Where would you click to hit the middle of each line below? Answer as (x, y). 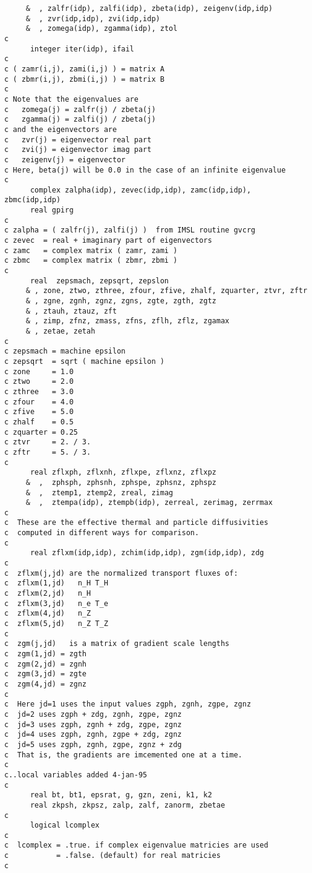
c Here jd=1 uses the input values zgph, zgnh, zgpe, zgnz (128, 704)
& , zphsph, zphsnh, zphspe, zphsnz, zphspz (121, 482)
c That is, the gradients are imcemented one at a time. (123, 755)
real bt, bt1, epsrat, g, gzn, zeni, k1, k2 (121, 795)
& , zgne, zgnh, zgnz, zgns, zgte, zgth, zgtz (121, 301)
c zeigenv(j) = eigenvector (65, 160)
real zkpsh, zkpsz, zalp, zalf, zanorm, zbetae (128, 805)
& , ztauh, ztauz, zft (71, 311)
